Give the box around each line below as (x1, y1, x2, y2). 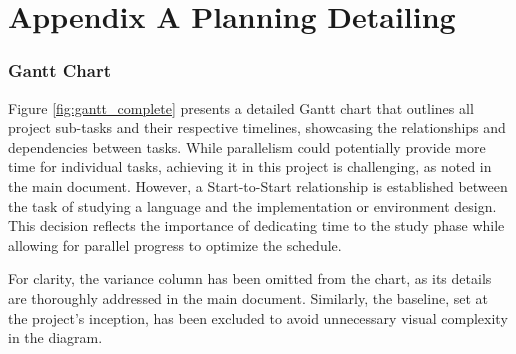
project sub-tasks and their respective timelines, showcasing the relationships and (8, 117, 506, 138)
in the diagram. (8, 327, 103, 348)
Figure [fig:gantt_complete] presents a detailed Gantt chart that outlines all (8, 97, 474, 118)
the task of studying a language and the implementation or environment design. (8, 195, 497, 216)
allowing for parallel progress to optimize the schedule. (8, 234, 342, 255)
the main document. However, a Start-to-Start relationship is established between (8, 175, 508, 196)
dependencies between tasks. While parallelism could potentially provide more (8, 136, 486, 157)
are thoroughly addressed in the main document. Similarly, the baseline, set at (8, 287, 488, 308)
